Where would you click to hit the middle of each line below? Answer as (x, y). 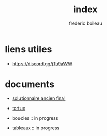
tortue (19, 108)
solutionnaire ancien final (39, 98)
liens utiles (28, 49)
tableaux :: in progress (36, 128)
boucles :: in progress (35, 118)
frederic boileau (85, 23)
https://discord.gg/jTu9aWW (42, 63)
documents (30, 84)
